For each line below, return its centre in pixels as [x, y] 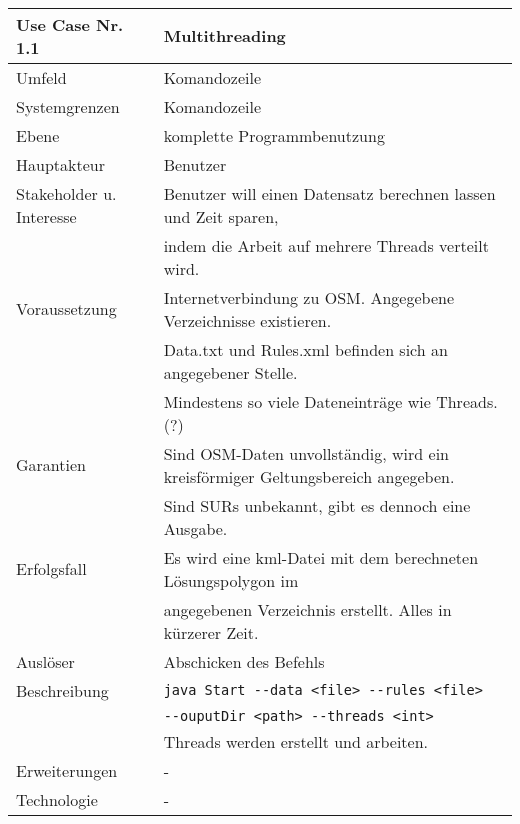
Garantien [51, 465]
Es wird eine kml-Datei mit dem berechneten [321, 557]
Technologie [57, 799]
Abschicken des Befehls [244, 661]
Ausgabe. [195, 528]
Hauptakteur [60, 164]
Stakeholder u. [66, 193]
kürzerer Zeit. [211, 632]
